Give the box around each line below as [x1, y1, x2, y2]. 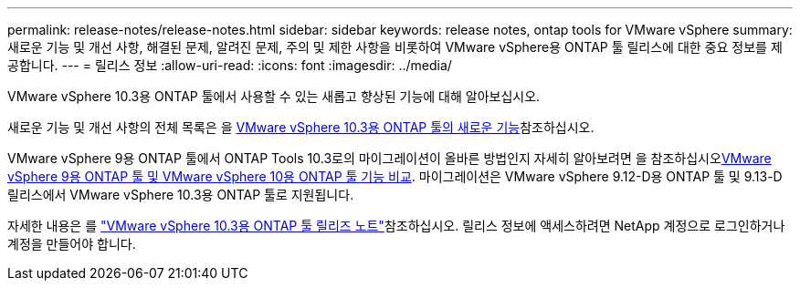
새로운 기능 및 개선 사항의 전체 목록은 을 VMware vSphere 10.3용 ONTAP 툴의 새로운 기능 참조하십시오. [7, 119, 595, 135]
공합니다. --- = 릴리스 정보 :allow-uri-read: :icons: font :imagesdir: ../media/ [7, 57, 452, 73]
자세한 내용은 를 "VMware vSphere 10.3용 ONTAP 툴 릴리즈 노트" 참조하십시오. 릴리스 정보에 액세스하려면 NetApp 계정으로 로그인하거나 [7, 218, 785, 233]
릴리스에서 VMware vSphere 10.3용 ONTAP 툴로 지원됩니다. [7, 187, 354, 202]
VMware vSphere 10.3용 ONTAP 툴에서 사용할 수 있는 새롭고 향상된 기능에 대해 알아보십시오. [7, 88, 541, 104]
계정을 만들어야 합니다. [7, 236, 136, 252]
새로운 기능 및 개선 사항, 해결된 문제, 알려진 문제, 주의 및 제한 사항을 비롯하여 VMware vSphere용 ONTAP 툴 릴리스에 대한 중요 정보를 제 [7, 39, 783, 55]
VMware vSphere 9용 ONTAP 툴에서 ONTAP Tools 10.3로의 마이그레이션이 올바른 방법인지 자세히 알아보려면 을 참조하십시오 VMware [7, 150, 772, 166]
